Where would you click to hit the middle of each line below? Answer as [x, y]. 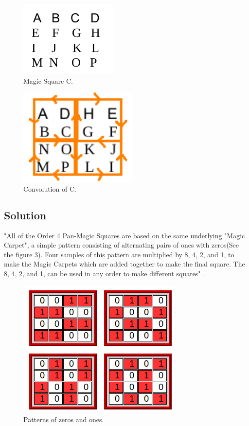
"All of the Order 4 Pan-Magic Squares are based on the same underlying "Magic [124, 235]
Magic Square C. [48, 80]
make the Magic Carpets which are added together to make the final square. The [124, 264]
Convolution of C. [50, 188]
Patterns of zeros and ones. [64, 419]
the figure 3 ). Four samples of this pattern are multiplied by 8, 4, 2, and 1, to [119, 254]
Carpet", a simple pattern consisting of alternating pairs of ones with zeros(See [122, 245]
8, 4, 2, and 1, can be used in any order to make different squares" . [105, 273]
